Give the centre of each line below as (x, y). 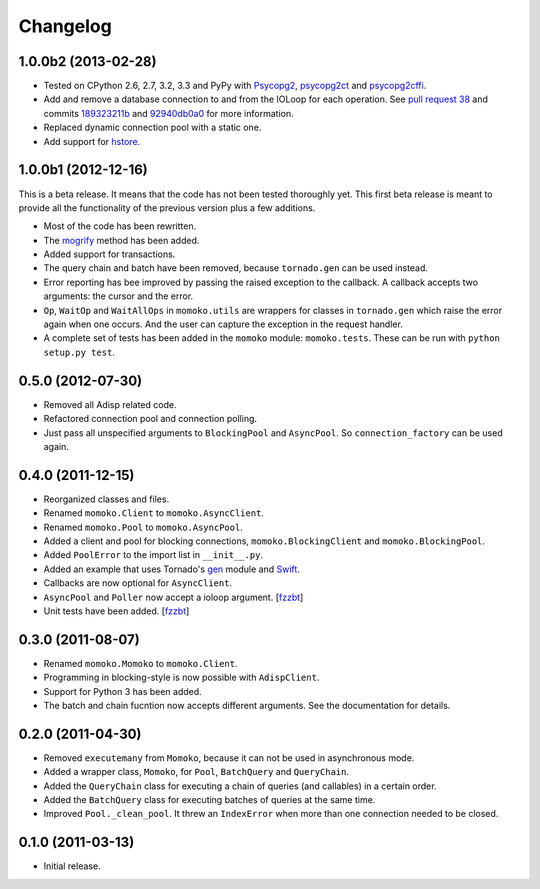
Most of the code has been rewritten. (120, 226)
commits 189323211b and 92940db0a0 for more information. (168, 113)
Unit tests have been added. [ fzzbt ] (116, 611)
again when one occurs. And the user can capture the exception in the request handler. (223, 324)
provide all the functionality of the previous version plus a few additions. (167, 207)
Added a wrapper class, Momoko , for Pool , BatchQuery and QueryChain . (196, 772)
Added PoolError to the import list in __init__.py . (153, 555)
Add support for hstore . (92, 141)
